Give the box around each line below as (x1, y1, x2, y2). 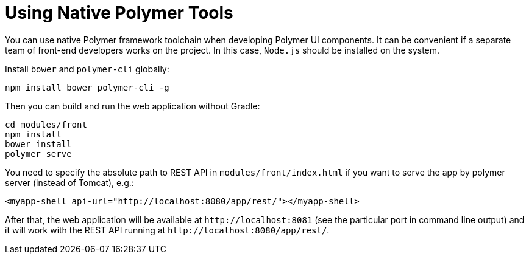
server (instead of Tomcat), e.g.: (5, 177, 134, 188)
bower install (5, 139, 72, 149)
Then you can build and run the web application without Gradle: (5, 100, 260, 111)
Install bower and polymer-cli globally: (5, 63, 169, 74)
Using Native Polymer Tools (5, 2, 233, 23)
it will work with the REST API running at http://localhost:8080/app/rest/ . (5, 224, 330, 235)
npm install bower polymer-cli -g (5, 82, 169, 92)
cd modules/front (5, 119, 87, 129)
